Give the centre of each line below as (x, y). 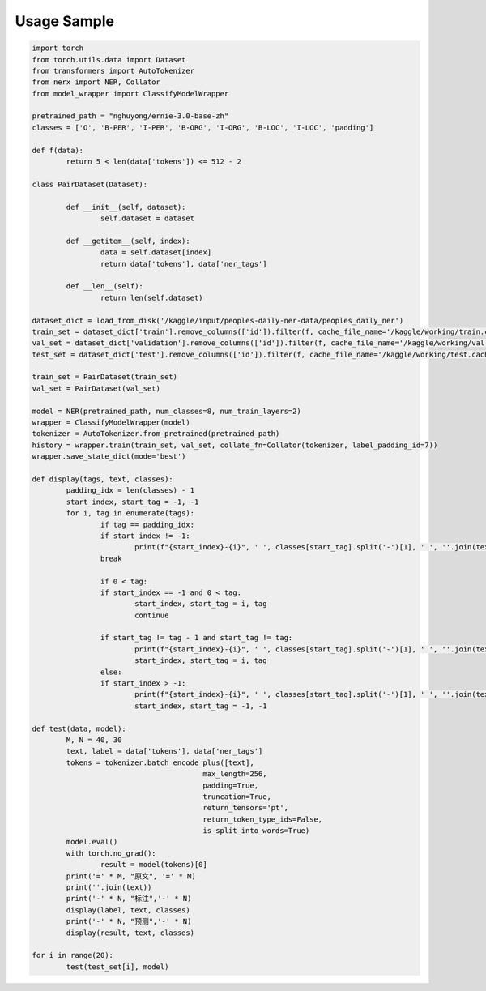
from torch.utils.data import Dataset (109, 60)
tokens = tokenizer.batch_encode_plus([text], (160, 762)
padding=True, (231, 785)
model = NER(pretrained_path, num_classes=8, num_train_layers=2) (166, 411)
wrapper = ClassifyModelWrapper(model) (111, 423)
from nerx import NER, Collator (96, 82)
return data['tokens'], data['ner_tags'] (183, 264)
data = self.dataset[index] (156, 252)
